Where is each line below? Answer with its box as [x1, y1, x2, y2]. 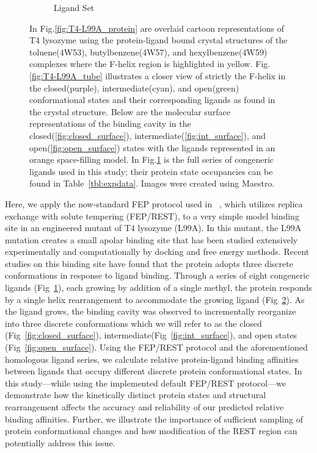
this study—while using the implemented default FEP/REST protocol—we [5, 376, 286, 389]
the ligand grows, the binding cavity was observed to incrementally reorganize [5, 305, 296, 318]
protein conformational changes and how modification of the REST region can [5, 424, 297, 437]
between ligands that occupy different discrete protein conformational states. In [5, 365, 302, 377]
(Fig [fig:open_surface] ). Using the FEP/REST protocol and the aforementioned [5, 341, 308, 354]
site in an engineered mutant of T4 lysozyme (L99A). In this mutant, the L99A [5, 221, 302, 234]
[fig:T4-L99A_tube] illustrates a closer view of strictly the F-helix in [29, 69, 286, 82]
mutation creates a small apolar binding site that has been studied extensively [5, 233, 298, 246]
